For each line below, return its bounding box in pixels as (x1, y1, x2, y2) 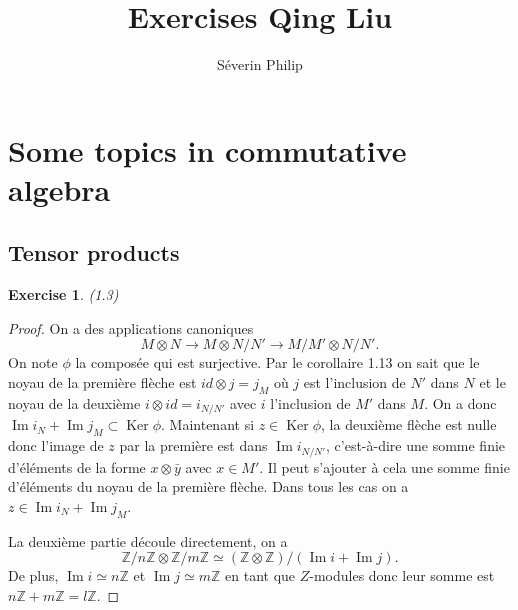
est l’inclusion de (303, 372, 406, 393)
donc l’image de (8, 435, 104, 456)
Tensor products (8, 237, 180, 268)
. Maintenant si (161, 414, 255, 435)
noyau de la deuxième (8, 392, 141, 413)
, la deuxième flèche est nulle (321, 414, 497, 435)
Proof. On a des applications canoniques (8, 317, 254, 338)
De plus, (8, 565, 59, 586)
